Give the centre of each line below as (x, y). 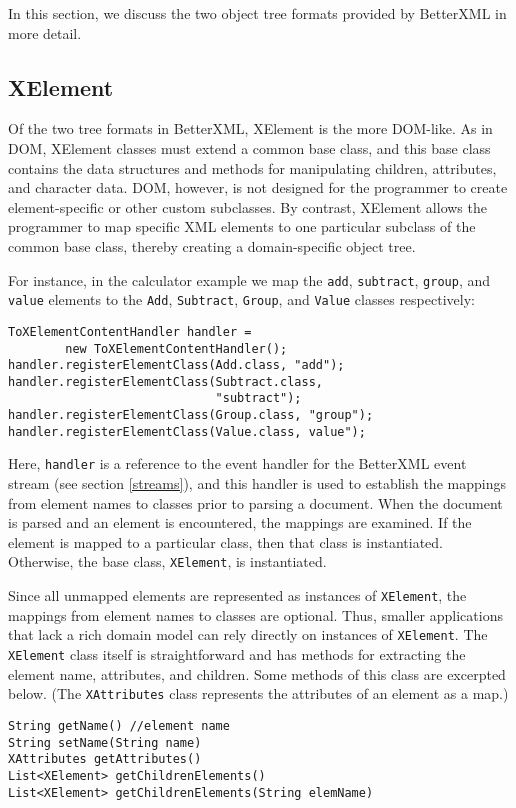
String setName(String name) (105, 742)
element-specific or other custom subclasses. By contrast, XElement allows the (247, 206)
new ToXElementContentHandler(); (176, 348)
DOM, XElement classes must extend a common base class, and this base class (249, 147)
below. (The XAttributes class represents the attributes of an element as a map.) (258, 693)
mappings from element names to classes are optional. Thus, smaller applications (255, 614)
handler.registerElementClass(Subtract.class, (165, 381)
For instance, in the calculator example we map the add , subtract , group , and (249, 279)
